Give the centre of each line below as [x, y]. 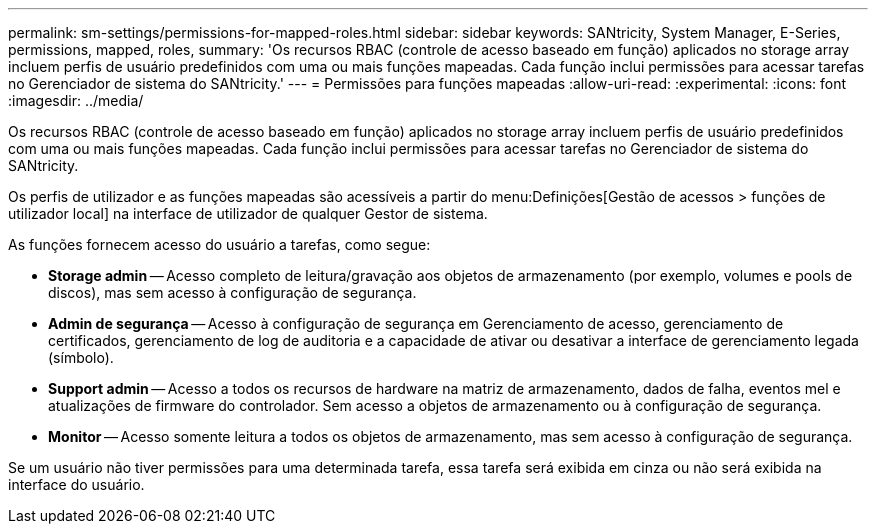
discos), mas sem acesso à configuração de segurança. [232, 292]
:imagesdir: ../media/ [76, 100]
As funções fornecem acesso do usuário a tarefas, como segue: [219, 244]
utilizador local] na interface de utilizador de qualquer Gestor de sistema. [248, 213]
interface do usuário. [76, 484]
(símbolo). [81, 357]
